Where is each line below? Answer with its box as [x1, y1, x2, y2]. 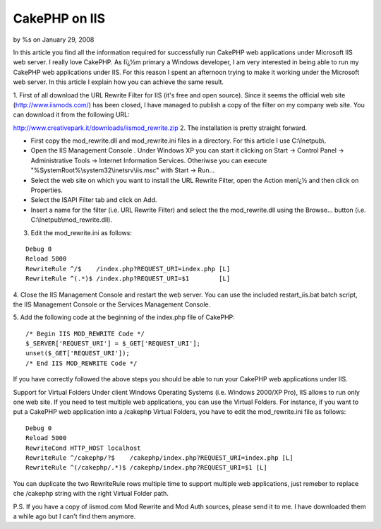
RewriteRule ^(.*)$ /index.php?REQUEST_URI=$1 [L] [25, 275, 231, 283]
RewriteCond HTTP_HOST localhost [25, 444, 141, 452]
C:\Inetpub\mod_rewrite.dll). [30, 215, 113, 224]
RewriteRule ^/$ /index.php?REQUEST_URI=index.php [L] [25, 265, 231, 273]
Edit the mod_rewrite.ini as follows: [30, 228, 132, 237]
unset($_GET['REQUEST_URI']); [25, 350, 131, 357]
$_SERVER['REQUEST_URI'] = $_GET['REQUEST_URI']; [25, 340, 201, 347]
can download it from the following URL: [13, 110, 130, 119]
